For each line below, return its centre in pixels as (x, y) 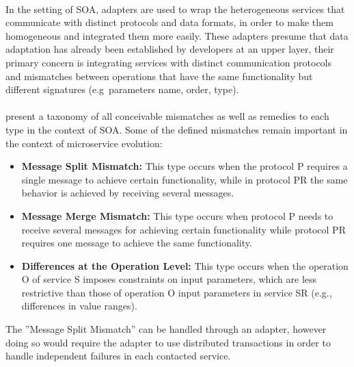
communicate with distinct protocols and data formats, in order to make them (169, 22)
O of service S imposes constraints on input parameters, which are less (169, 279)
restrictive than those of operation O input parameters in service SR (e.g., (177, 292)
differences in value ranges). (79, 306)
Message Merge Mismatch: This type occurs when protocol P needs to (177, 215)
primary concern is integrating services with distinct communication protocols (169, 62)
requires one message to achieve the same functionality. (137, 243)
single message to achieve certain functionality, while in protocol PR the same (185, 179)
